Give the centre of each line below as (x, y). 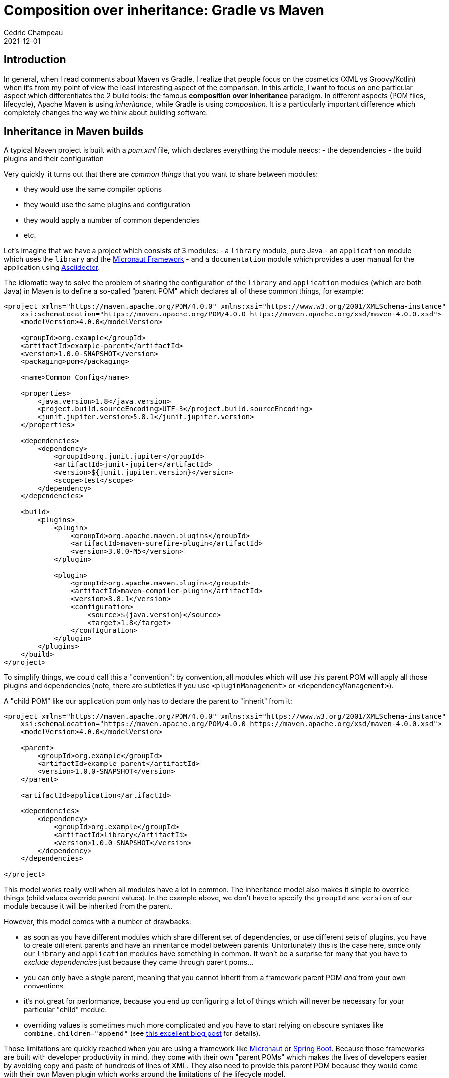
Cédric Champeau (34, 32)
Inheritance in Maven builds (74, 132)
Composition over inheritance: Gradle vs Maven (164, 10)
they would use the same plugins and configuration (107, 205)
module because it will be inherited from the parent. (88, 906)
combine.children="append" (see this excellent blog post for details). (142, 1033)
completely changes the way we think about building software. (106, 112)
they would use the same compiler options (93, 189)
